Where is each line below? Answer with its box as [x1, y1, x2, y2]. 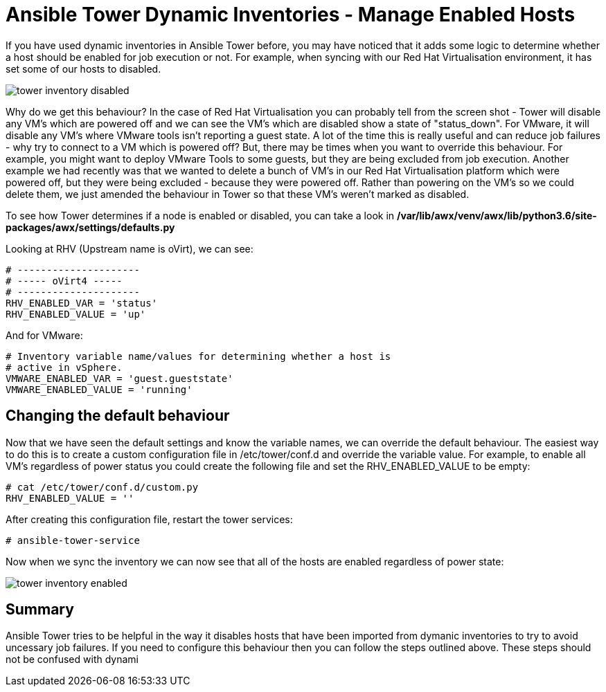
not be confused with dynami [6, 653, 139, 666]
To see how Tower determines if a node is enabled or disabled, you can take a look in [6, 209, 395, 221]
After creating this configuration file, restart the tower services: [6, 513, 293, 525]
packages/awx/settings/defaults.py [6, 221, 175, 233]
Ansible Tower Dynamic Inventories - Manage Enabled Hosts [6, 3, 576, 26]
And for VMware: [6, 329, 83, 341]
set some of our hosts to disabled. [6, 62, 161, 75]
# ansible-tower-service [6, 534, 140, 546]
